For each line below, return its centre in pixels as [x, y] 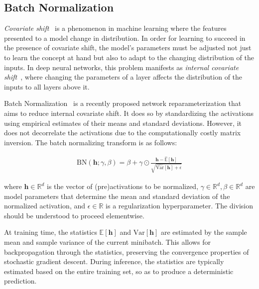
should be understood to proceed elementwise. [74, 215]
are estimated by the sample [204, 232]
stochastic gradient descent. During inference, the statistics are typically [114, 261]
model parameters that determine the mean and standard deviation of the [117, 196]
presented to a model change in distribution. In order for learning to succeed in [125, 38]
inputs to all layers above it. [47, 86]
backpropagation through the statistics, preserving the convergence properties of [127, 251]
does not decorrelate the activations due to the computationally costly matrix [123, 133]
